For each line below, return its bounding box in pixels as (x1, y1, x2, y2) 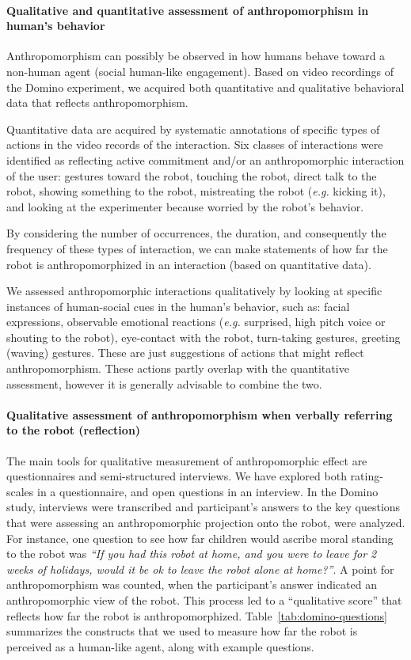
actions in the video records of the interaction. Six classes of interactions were (6, 136, 383, 153)
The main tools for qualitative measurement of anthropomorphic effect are (6, 452, 367, 468)
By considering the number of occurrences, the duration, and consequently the (6, 225, 386, 241)
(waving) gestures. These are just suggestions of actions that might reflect (6, 344, 364, 361)
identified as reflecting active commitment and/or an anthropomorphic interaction (6, 151, 405, 168)
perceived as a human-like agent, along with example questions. (6, 638, 314, 654)
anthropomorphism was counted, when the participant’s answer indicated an (6, 576, 377, 593)
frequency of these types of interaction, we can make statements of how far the (6, 240, 388, 256)
